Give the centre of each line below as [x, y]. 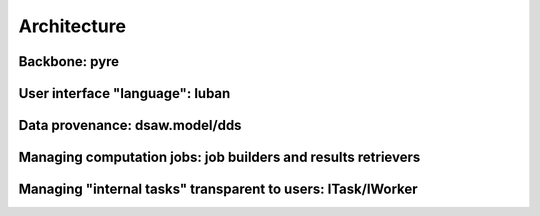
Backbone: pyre [69, 61]
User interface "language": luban [124, 93]
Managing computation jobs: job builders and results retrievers [219, 157]
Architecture [72, 26]
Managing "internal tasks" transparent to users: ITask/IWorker [218, 189]
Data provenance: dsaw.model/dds [130, 125]
